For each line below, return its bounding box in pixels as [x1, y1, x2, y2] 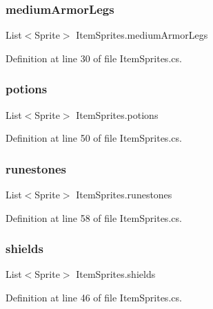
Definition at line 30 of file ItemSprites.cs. [6, 50, 182, 65]
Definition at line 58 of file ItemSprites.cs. [6, 210, 182, 225]
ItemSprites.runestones [76, 187, 172, 202]
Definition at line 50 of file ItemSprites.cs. [6, 131, 182, 145]
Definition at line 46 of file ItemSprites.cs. [6, 290, 182, 305]
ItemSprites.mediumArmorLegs [76, 28, 208, 42]
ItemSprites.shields [76, 267, 156, 281]
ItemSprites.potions [76, 107, 159, 122]
